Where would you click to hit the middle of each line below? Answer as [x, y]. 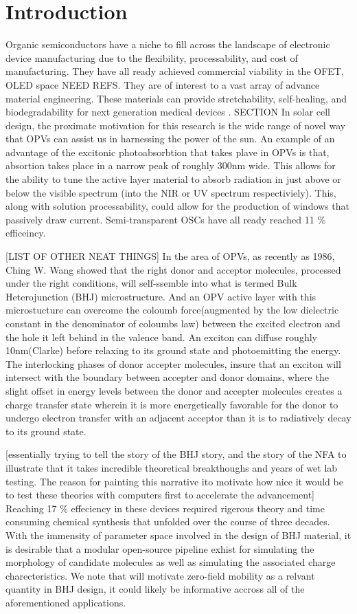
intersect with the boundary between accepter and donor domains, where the [167, 377]
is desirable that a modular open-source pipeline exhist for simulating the [160, 548]
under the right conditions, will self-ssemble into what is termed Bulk [151, 283]
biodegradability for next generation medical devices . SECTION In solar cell [168, 112]
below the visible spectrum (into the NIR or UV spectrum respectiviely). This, [171, 192]
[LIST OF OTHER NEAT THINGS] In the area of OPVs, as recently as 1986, [170, 256]
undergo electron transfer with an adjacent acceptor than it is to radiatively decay [178, 418]
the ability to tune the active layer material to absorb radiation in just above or [173, 179]
